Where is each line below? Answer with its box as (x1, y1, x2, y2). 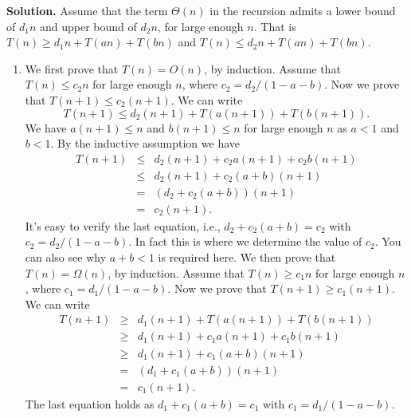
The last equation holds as (25, 395, 155, 412)
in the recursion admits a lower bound (209, 2, 396, 18)
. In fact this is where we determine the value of (128, 233, 362, 250)
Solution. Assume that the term (6, 2, 168, 18)
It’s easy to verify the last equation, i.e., (25, 217, 221, 234)
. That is (253, 18, 296, 34)
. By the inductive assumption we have (50, 135, 241, 152)
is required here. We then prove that (158, 249, 336, 266)
